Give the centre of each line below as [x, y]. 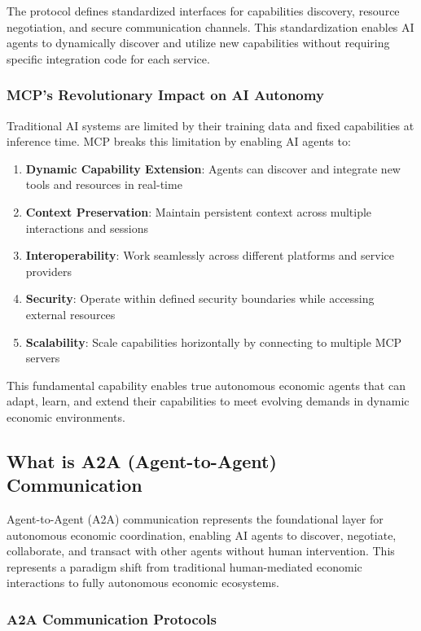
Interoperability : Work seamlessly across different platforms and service [210, 255]
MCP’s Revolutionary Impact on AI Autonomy [165, 95]
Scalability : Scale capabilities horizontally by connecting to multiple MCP [214, 342]
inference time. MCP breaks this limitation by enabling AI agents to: [179, 141]
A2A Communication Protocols [112, 618]
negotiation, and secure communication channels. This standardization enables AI [210, 26]
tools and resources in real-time [104, 184]
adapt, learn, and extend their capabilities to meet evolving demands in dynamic [208, 401]
